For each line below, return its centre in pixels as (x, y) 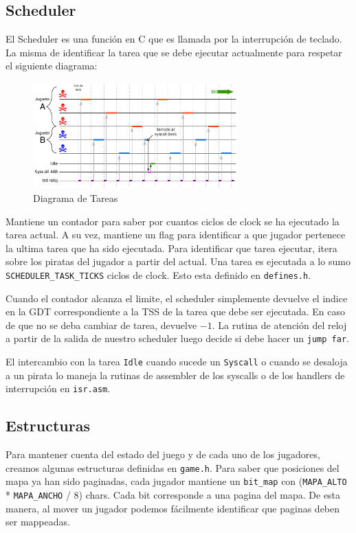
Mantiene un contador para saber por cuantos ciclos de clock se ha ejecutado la (173, 221)
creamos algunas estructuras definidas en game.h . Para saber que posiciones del (173, 467)
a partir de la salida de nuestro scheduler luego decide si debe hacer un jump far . (177, 338)
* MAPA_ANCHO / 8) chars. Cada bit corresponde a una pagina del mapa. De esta (173, 494)
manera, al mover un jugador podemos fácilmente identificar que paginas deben (173, 508)
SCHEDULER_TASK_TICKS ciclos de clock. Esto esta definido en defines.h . (158, 274)
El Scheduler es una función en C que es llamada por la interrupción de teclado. (174, 39)
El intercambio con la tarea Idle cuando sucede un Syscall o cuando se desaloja (177, 361)
